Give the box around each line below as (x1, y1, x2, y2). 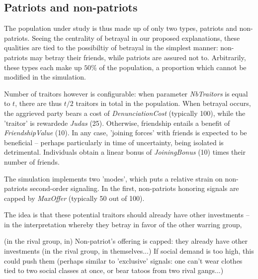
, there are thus (15, 98, 62, 108)
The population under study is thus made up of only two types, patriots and (4, 23, 237, 33)
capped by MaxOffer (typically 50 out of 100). (4, 192, 145, 203)
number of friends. (4, 156, 60, 167)
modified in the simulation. (4, 72, 86, 82)
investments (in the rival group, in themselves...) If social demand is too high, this (4, 246, 254, 256)
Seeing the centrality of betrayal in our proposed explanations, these (32, 32, 240, 43)
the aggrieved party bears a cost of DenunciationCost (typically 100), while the (4, 107, 246, 118)
